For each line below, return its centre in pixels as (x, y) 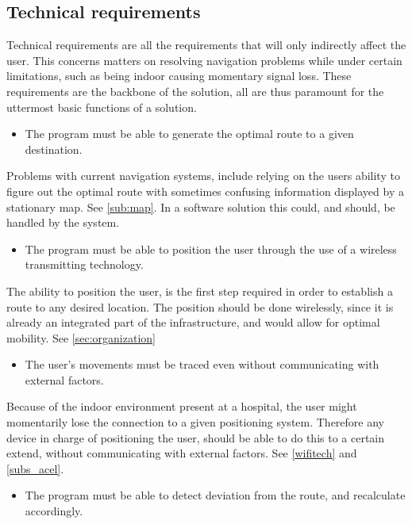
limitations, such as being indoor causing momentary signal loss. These (179, 76)
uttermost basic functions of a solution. (102, 107)
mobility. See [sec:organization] (81, 337)
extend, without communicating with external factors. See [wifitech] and (182, 453)
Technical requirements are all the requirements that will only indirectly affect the (206, 45)
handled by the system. (63, 222)
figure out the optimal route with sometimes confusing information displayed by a (205, 191)
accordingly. (54, 511)
